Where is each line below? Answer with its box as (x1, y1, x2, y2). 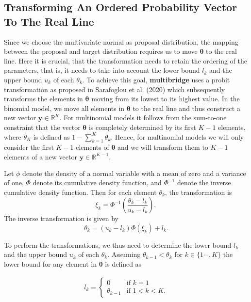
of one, (4, 177, 24, 188)
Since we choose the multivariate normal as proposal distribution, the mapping (4, 36, 238, 47)
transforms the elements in (4, 94, 83, 104)
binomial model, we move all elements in (4, 103, 125, 113)
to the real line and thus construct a (133, 103, 240, 113)
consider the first (4, 142, 54, 152)
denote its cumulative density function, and (33, 177, 162, 188)
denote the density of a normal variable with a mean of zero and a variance (22, 168, 246, 178)
